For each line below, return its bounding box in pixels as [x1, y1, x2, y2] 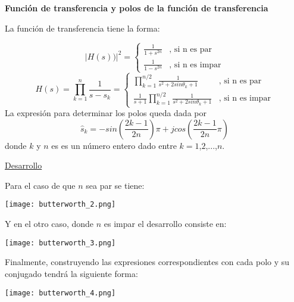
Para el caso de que [5, 179, 76, 191]
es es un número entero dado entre [51, 139, 177, 151]
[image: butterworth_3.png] [5, 238, 116, 247]
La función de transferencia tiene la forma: [5, 21, 160, 34]
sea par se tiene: [86, 179, 145, 191]
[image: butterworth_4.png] [5, 288, 116, 297]
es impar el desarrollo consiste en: [104, 217, 227, 230]
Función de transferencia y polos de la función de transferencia [5, 2, 268, 14]
